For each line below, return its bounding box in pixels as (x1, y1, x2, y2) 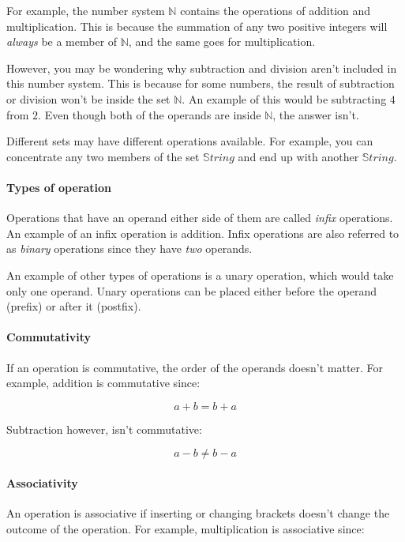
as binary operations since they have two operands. (6, 240, 253, 257)
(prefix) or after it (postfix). (6, 298, 141, 314)
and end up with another (238, 148, 359, 164)
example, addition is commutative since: (6, 375, 201, 391)
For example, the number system (6, 2, 165, 18)
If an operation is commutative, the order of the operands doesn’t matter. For (6, 359, 384, 375)
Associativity (6, 474, 78, 491)
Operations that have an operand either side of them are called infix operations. (6, 209, 393, 226)
